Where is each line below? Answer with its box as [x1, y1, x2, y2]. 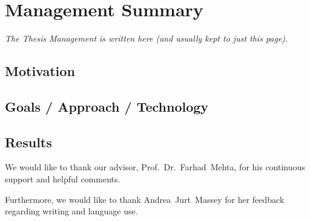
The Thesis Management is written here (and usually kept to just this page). [5, 32, 288, 45]
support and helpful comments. [5, 173, 120, 185]
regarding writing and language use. [5, 205, 138, 217]
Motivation [5, 62, 75, 80]
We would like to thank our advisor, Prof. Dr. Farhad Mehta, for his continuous [5, 161, 305, 173]
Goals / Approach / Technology [5, 97, 209, 115]
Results [5, 132, 52, 151]
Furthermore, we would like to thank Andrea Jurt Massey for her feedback [5, 193, 285, 205]
